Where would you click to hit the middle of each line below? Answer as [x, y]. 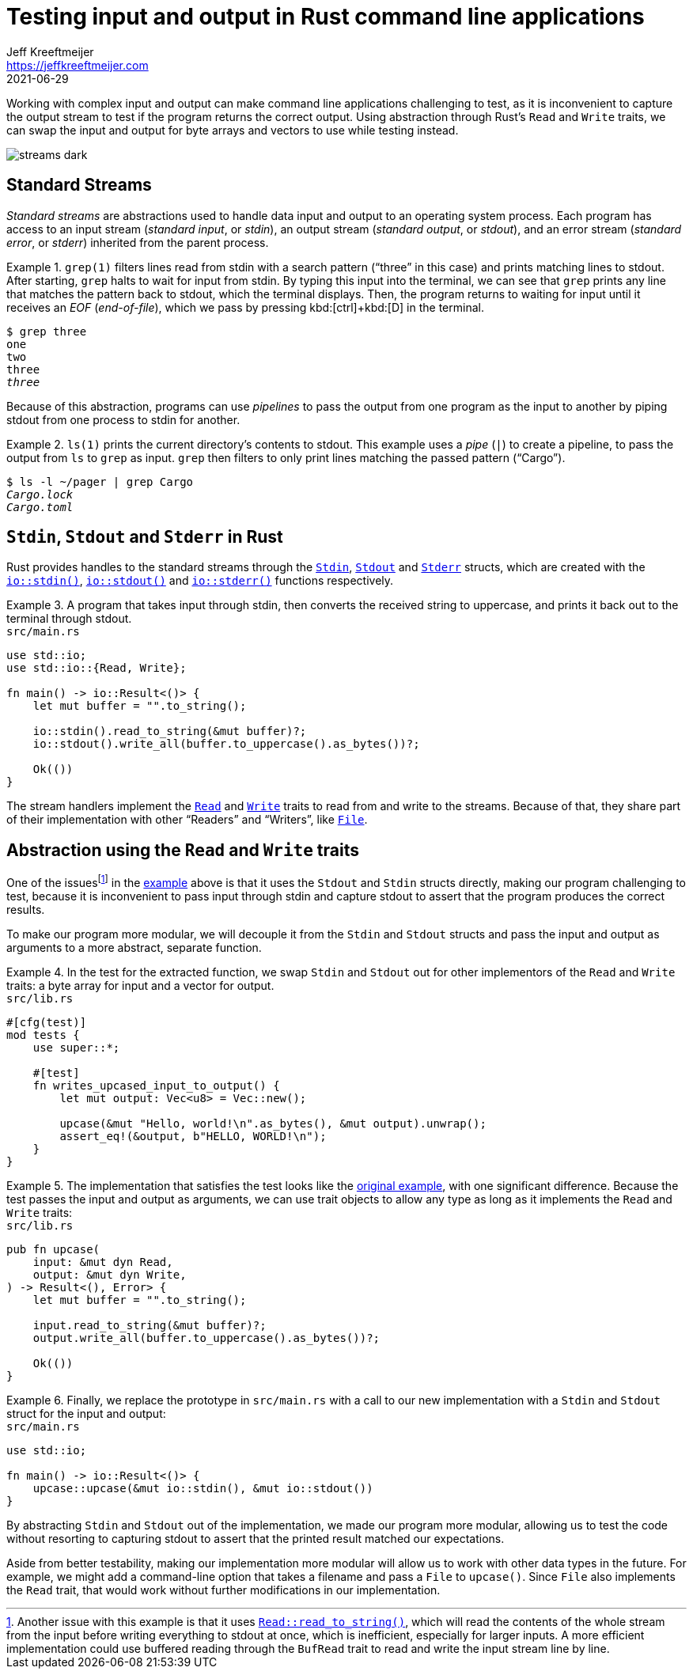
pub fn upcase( [53, 1249]
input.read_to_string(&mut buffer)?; [150, 1325]
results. [26, 909]
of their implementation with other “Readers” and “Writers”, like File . [187, 820]
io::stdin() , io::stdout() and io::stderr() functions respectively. [200, 581]
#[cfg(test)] [47, 1022]
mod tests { [43, 1035]
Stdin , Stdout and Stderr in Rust [145, 537]
